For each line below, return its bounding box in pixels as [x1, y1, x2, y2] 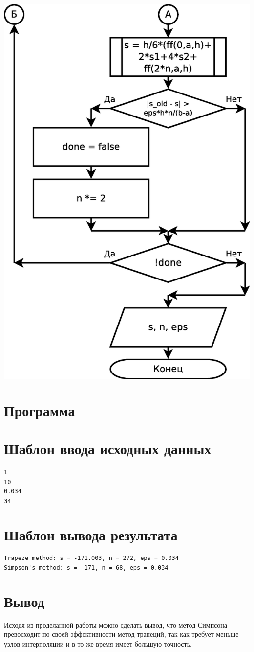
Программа [4, 400, 75, 420]
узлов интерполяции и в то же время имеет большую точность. [4, 638, 192, 649]
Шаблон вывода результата [4, 524, 178, 544]
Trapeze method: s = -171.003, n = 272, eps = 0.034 [4, 555, 179, 562]
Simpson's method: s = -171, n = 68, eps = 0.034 [4, 564, 169, 572]
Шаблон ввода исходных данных [4, 439, 212, 458]
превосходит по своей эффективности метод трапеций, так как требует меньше [4, 629, 239, 639]
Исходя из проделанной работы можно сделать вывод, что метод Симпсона [4, 619, 228, 629]
